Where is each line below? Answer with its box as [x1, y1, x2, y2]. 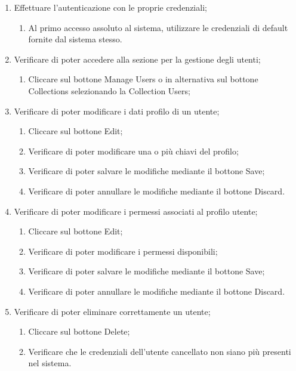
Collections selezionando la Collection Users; [28, 84, 190, 97]
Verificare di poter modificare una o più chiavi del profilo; [28, 144, 239, 157]
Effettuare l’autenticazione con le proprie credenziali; [14, 1, 207, 13]
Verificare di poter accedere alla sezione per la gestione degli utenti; [14, 52, 261, 65]
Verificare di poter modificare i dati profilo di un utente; [14, 104, 220, 117]
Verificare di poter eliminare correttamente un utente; [14, 305, 211, 317]
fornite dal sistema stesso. [28, 33, 122, 45]
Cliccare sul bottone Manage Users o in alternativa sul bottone [28, 73, 258, 85]
